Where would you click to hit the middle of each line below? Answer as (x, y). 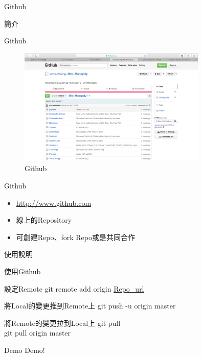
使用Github (23, 271)
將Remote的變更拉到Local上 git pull (62, 323)
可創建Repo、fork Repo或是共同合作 (76, 237)
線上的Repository (44, 220)
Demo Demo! (25, 350)
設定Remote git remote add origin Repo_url (74, 288)
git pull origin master (38, 333)
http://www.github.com (54, 203)
